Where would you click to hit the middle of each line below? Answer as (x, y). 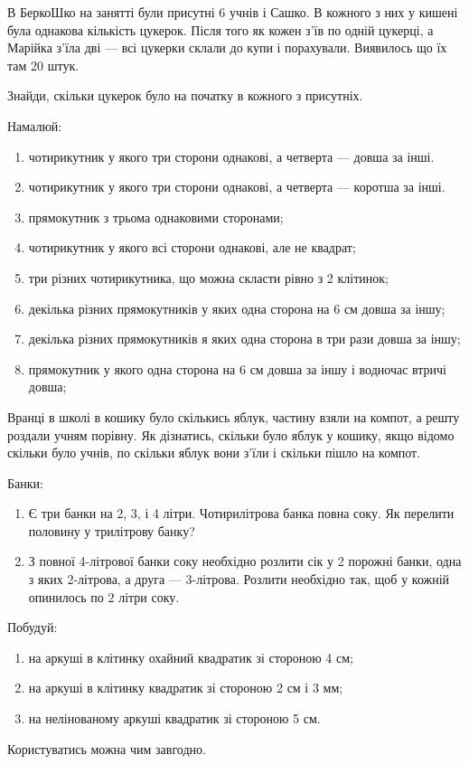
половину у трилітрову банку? (112, 530)
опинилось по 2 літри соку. (104, 596)
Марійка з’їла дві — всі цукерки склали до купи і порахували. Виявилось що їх (227, 47)
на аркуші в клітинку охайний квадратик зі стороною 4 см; (191, 657)
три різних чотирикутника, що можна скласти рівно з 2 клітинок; (209, 277)
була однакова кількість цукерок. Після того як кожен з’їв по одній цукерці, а (220, 29)
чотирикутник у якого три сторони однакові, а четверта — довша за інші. (231, 156)
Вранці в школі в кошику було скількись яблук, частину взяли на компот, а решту (234, 416)
